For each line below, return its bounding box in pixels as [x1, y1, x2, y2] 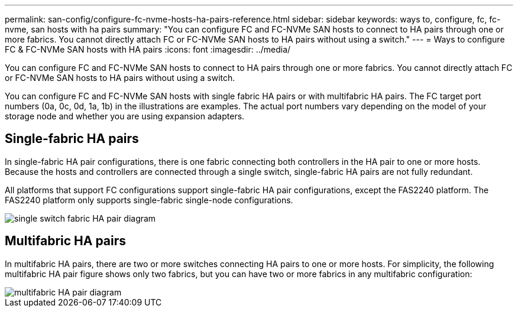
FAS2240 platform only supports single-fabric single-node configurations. [5, 194, 293, 205]
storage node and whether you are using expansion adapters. [5, 111, 245, 121]
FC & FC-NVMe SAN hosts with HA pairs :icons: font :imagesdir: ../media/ [5, 44, 291, 54]
